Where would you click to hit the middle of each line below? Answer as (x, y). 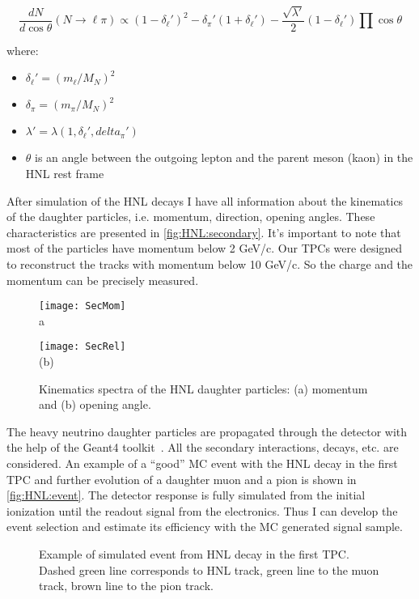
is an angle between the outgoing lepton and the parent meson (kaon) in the (224, 157)
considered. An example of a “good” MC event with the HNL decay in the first (202, 463)
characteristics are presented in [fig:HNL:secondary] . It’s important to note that (204, 232)
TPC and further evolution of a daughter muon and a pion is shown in (182, 479)
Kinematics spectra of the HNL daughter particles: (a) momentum (203, 388)
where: (23, 50)
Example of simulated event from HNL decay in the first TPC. (194, 554)
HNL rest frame (65, 174)
